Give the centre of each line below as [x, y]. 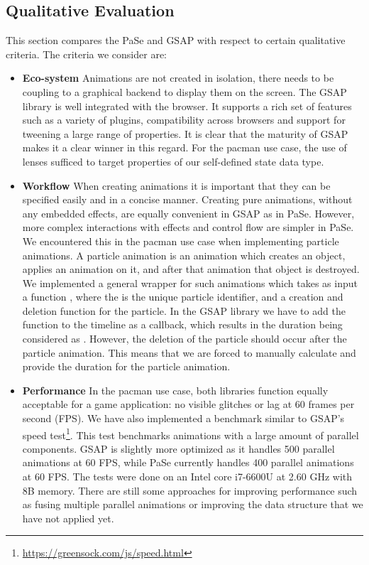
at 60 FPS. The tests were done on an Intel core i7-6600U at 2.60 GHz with [187, 477]
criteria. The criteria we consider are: [87, 54]
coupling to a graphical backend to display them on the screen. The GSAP [184, 91]
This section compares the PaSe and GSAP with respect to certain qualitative [176, 40]
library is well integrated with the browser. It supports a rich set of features [187, 106]
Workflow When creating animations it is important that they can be [176, 185]
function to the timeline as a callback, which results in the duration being [182, 324]
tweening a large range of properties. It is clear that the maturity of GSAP [185, 133]
